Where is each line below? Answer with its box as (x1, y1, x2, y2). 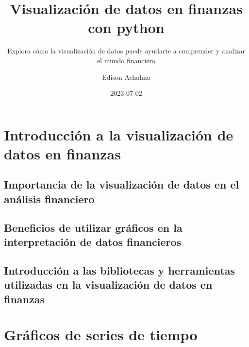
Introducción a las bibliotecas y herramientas (4, 262, 235, 278)
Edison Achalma (102, 71, 150, 82)
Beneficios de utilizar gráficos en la (4, 220, 183, 235)
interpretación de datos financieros (4, 234, 182, 249)
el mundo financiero (97, 55, 156, 65)
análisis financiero (4, 191, 95, 206)
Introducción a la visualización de (4, 124, 233, 144)
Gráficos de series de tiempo (4, 325, 198, 345)
